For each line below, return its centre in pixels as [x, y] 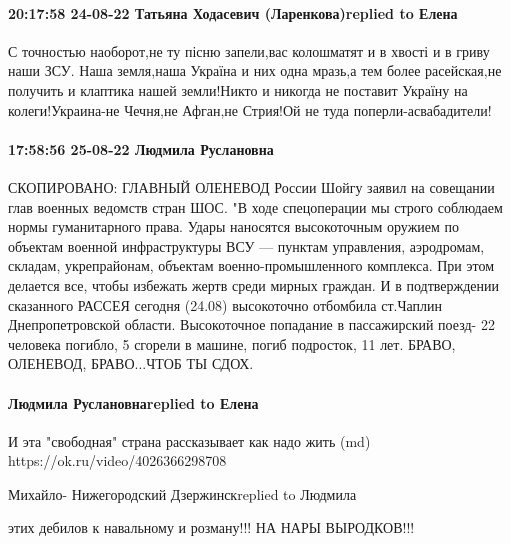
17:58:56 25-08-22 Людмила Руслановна [141, 148]
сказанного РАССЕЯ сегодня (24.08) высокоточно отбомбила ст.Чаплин [225, 304]
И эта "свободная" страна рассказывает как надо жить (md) [189, 440]
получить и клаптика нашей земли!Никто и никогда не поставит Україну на [238, 89]
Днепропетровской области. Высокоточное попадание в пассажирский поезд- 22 [251, 324]
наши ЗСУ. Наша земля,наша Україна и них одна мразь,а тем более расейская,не [255, 70]
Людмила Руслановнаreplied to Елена [133, 402]
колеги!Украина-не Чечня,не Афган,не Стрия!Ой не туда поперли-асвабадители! [250, 109]
